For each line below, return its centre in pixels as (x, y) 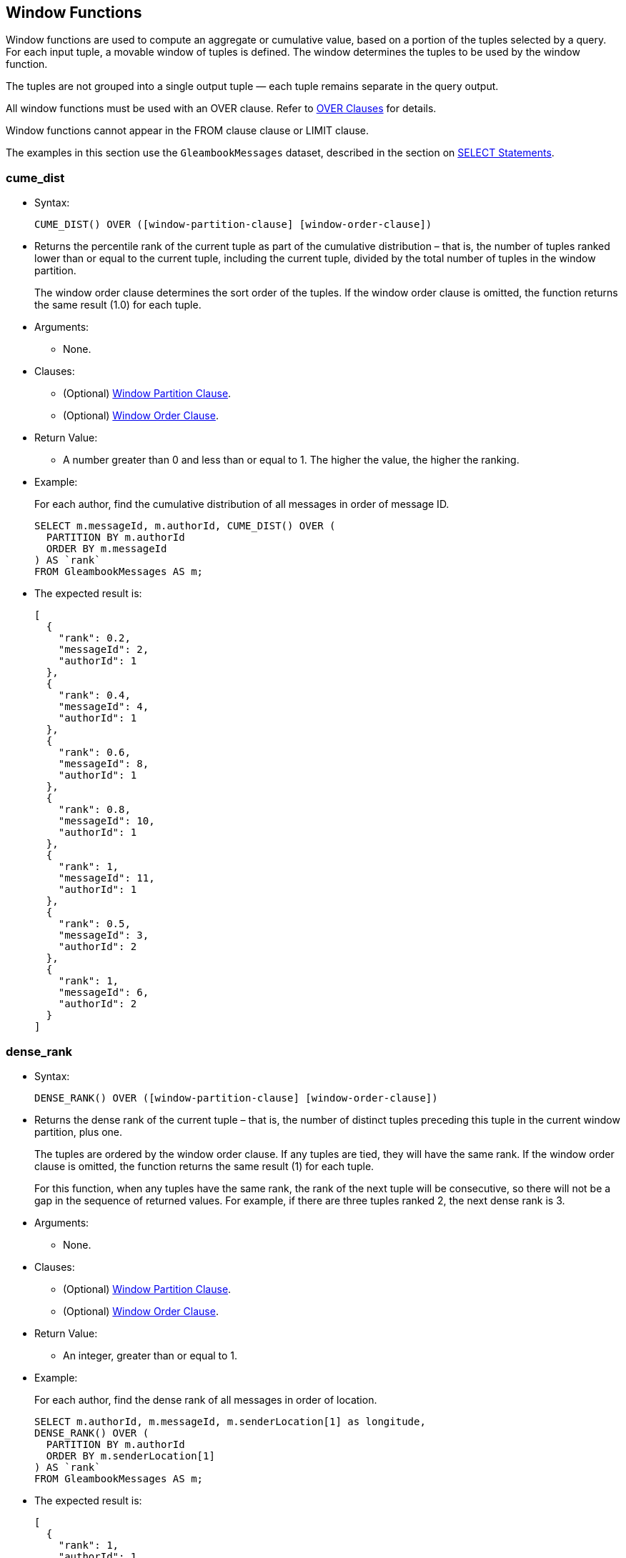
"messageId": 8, (104, 764)
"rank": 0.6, (94, 753)
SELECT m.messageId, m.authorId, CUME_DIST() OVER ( (185, 526)
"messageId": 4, (104, 707)
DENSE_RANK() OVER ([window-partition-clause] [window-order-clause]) (236, 1098)
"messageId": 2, (104, 650)
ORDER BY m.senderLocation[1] (130, 1455)
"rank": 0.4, (94, 695)
